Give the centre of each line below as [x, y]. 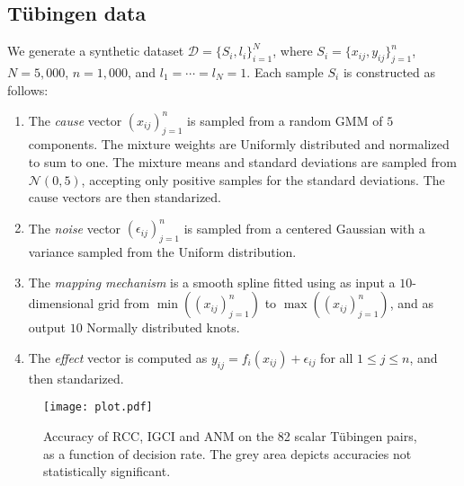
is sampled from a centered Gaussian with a [304, 228]
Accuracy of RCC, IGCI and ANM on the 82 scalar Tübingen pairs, [230, 435]
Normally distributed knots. [163, 327]
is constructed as [389, 72]
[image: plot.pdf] [98, 407]
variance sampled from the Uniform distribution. [162, 252]
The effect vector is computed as [118, 357]
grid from [124, 303]
